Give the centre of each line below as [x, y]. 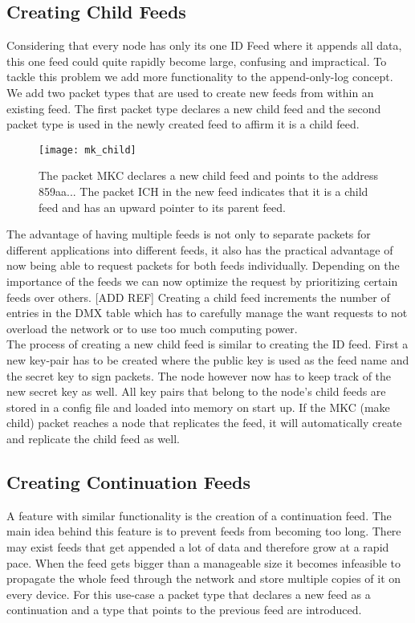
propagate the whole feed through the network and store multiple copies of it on [204, 578]
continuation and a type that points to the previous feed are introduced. [184, 610]
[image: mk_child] [87, 150]
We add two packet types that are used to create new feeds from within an [190, 92]
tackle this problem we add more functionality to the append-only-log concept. [200, 77]
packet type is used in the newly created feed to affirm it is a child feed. [183, 124]
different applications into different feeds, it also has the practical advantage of [200, 249]
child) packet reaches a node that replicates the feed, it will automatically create [204, 423]
